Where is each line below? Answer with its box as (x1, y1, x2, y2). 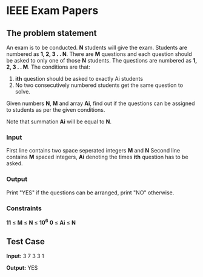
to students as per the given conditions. (6, 106, 105, 113)
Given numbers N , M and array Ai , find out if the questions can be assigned (6, 100, 195, 107)
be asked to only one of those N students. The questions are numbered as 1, (6, 57, 197, 64)
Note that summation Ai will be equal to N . (6, 118, 112, 125)
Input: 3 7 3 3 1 (6, 253, 44, 260)
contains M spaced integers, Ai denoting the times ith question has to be (6, 153, 189, 161)
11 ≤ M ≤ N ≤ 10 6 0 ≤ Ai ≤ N (6, 217, 76, 226)
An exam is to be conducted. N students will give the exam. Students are (6, 44, 188, 51)
